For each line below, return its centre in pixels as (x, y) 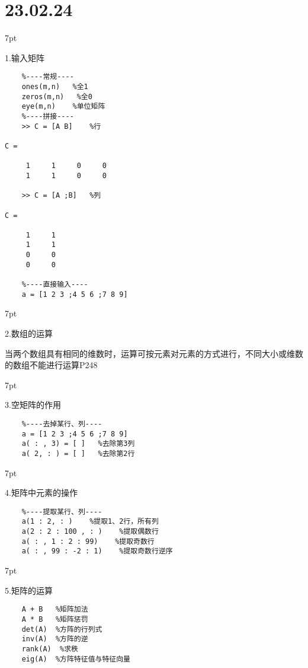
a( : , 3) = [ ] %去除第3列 (78, 444)
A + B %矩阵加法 (55, 610)
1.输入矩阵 (25, 57)
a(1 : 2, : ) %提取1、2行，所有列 (90, 522)
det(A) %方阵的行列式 (62, 629)
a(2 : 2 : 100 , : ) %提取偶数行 (90, 532)
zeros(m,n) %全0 (57, 96)
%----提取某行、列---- (62, 512)
